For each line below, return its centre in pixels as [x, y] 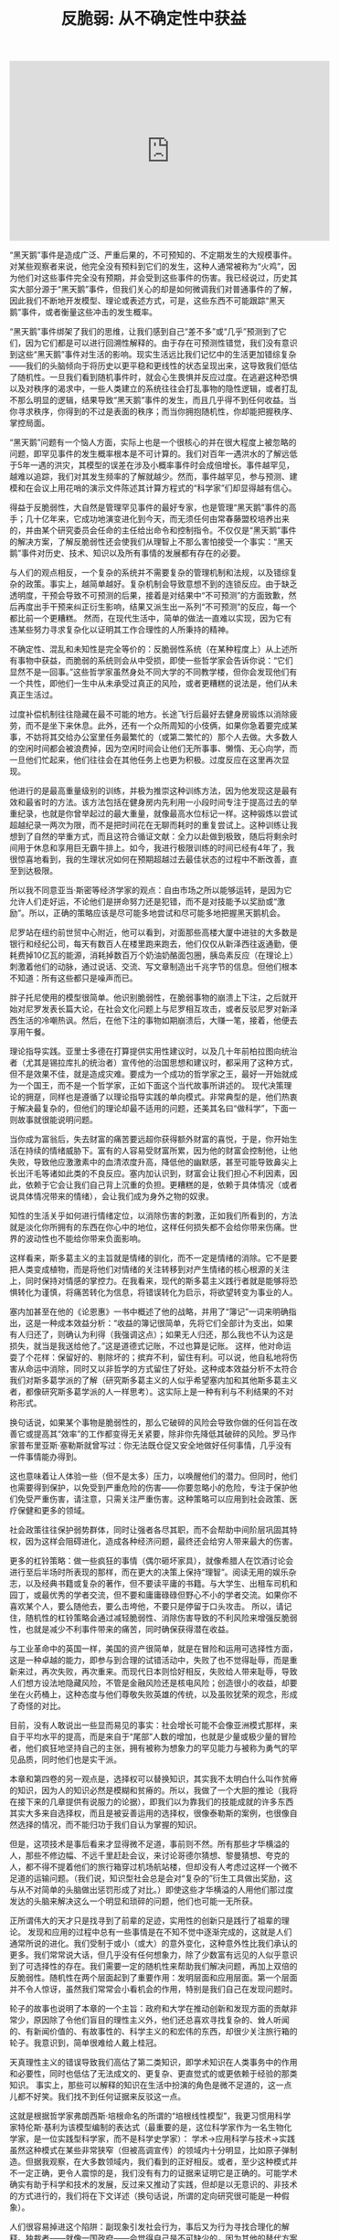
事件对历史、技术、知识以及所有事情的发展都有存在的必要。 [133, 553]
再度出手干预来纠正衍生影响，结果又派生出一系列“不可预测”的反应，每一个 [157, 607]
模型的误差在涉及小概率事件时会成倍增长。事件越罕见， [191, 465]
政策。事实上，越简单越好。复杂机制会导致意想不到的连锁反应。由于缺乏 [161, 584]
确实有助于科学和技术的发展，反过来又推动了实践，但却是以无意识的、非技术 [154, 2184]
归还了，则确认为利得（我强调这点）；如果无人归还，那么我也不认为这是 [159, 1334]
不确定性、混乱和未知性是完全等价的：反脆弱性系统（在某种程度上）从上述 [149, 649]
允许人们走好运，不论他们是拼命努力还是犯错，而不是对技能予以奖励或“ [143, 902]
